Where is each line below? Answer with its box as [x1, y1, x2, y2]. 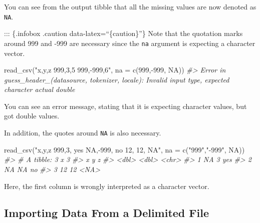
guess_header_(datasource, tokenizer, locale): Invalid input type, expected [4, 74, 229, 84]
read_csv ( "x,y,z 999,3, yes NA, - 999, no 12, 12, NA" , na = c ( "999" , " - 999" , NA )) [4, 144, 245, 154]
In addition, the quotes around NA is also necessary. [4, 127, 161, 138]
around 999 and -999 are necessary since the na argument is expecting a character [4, 37, 255, 48]
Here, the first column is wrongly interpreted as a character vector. [4, 180, 209, 191]
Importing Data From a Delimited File [4, 205, 209, 220]
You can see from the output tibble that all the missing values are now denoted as [4, 1, 256, 11]
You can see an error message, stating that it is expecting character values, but [4, 100, 247, 111]
